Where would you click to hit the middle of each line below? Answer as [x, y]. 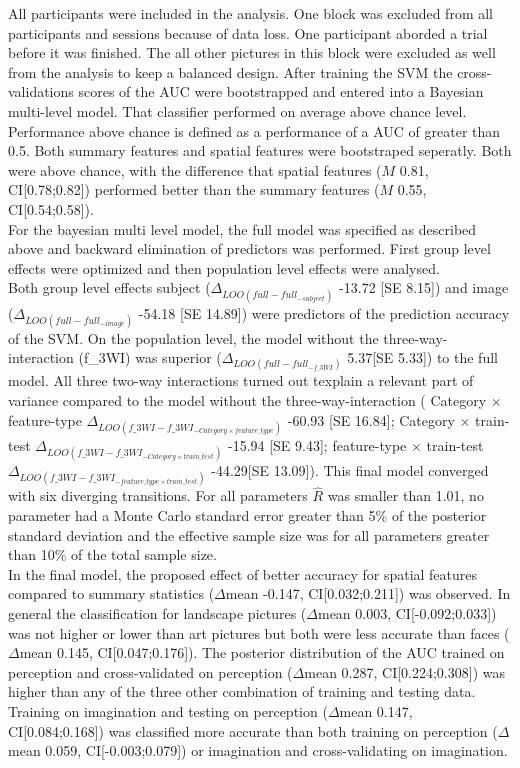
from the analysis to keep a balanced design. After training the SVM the [230, 71]
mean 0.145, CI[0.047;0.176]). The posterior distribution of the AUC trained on [262, 652]
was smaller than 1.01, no [405, 495]
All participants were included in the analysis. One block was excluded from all [250, 13]
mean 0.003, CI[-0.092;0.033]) [407, 613]
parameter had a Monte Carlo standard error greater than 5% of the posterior [247, 515]
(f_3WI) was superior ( [150, 357]
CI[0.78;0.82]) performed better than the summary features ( [194, 189]
